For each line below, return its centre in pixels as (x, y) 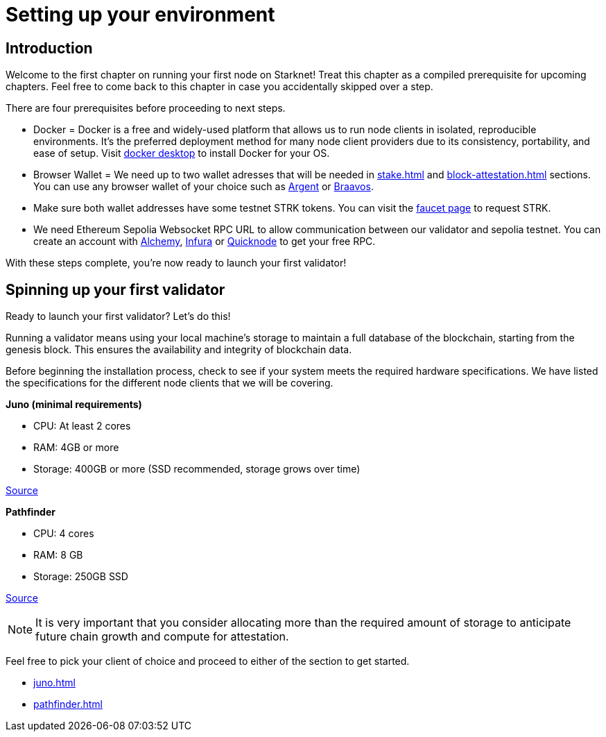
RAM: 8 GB (58, 555)
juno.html (54, 683)
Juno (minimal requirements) (74, 405)
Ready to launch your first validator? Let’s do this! (118, 316)
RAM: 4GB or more (76, 448)
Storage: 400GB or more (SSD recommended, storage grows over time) (197, 469)
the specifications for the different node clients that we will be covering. (170, 383)
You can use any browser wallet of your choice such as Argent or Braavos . (204, 187)
